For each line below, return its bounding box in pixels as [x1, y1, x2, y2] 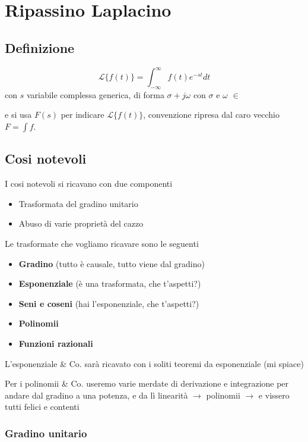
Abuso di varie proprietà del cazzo [18, 217, 144, 230]
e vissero [258, 388, 290, 401]
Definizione [5, 38, 75, 57]
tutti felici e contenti [5, 400, 80, 413]
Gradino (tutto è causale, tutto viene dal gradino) [18, 257, 205, 269]
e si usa [5, 108, 32, 121]
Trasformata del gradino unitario [18, 197, 138, 209]
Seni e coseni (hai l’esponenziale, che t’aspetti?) [18, 297, 199, 309]
